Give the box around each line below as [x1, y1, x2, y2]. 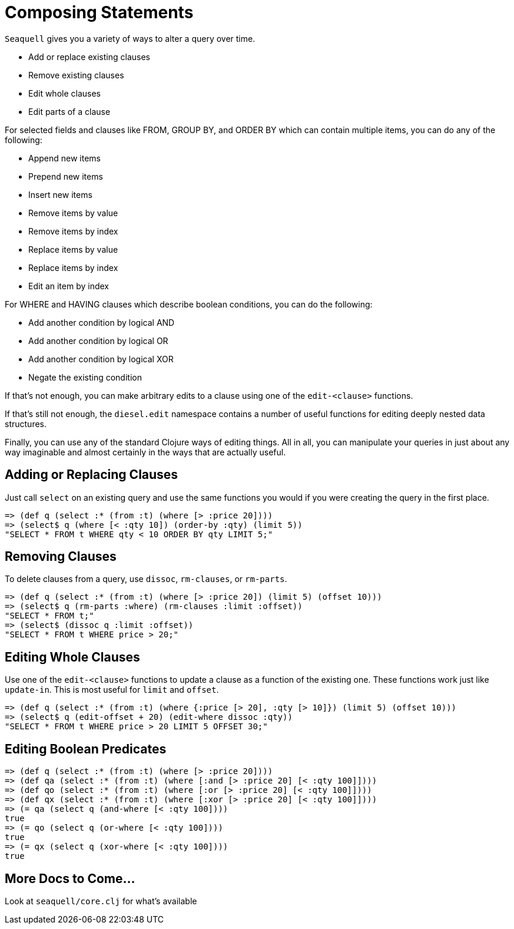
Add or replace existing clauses [28, 51, 150, 62]
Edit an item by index [28, 280, 109, 291]
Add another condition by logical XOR [28, 353, 174, 364]
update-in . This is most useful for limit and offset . [5, 685, 219, 695]
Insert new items [28, 189, 92, 200]
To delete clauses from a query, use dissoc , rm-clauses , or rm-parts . [5, 574, 287, 584]
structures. [5, 418, 47, 429]
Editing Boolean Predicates [5, 741, 167, 756]
